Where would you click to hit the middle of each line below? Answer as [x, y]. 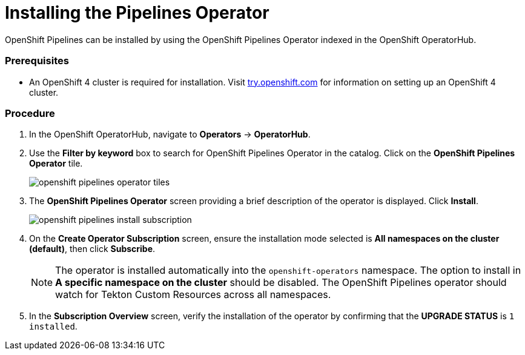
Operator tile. [56, 164]
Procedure [30, 113]
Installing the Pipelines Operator [137, 13]
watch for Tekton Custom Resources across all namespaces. [193, 295]
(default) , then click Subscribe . [92, 249]
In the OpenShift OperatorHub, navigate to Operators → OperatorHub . [170, 134]
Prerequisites [37, 61]
